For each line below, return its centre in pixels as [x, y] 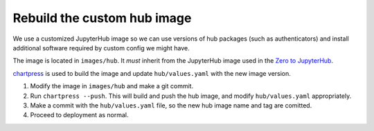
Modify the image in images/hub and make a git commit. [112, 86]
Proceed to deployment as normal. [79, 115]
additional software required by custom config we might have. [101, 48]
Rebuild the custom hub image [102, 18]
